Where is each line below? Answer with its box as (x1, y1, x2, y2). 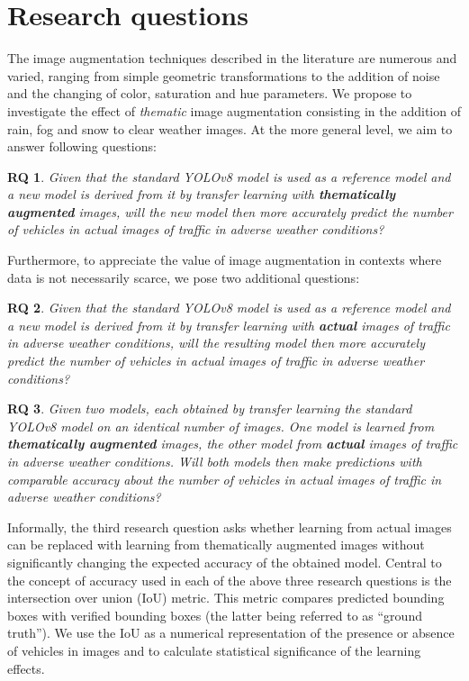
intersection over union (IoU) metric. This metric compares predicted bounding (7, 588, 445, 607)
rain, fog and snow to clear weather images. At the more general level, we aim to (7, 119, 453, 138)
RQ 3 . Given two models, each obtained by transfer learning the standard (7, 399, 412, 418)
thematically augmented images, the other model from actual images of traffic (7, 434, 458, 453)
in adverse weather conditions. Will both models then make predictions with (7, 452, 422, 470)
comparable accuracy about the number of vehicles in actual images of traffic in (7, 469, 442, 488)
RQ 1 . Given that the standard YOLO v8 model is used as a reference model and (7, 167, 451, 186)
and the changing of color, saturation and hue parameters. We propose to (7, 84, 412, 103)
